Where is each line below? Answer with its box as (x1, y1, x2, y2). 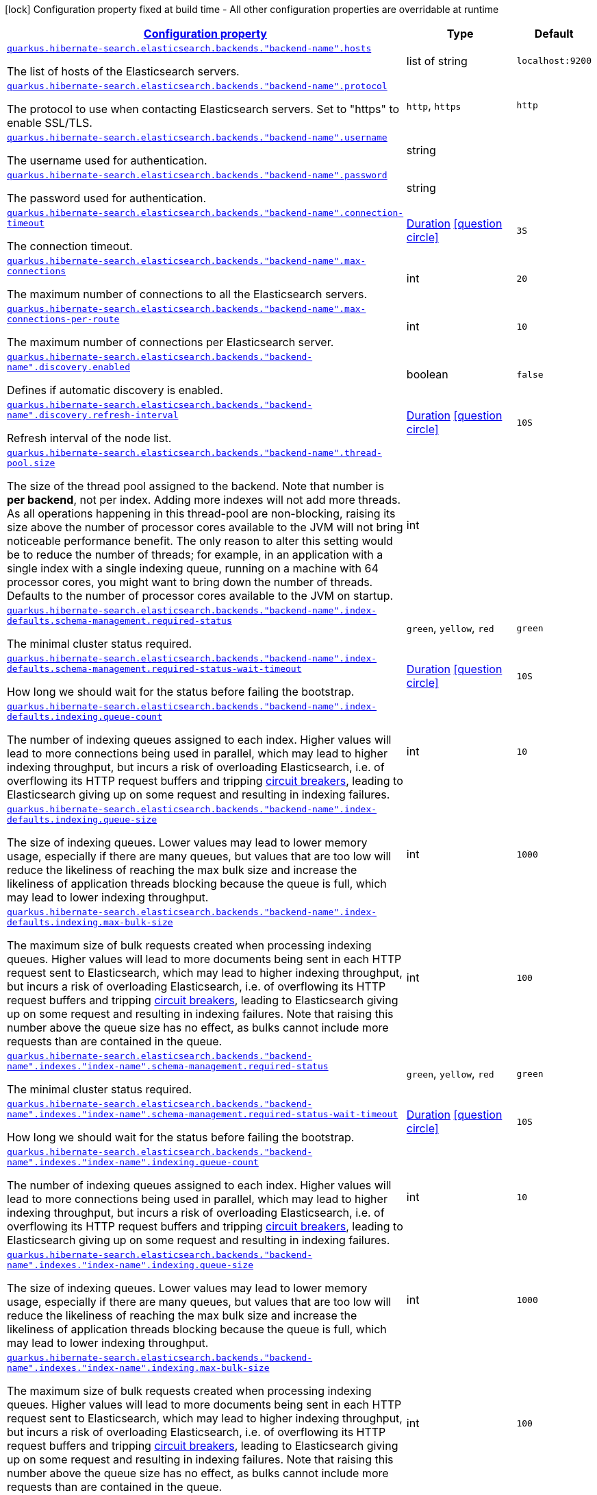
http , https (406, 98, 461, 112)
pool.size (7, 458, 55, 468)
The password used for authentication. (7, 191, 207, 205)
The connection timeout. (7, 239, 133, 253)
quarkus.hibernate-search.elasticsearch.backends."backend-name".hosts (7, 43, 372, 53)
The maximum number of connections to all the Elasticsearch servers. (7, 287, 368, 301)
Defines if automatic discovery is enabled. (7, 383, 223, 397)
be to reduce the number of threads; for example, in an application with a (7, 548, 383, 561)
